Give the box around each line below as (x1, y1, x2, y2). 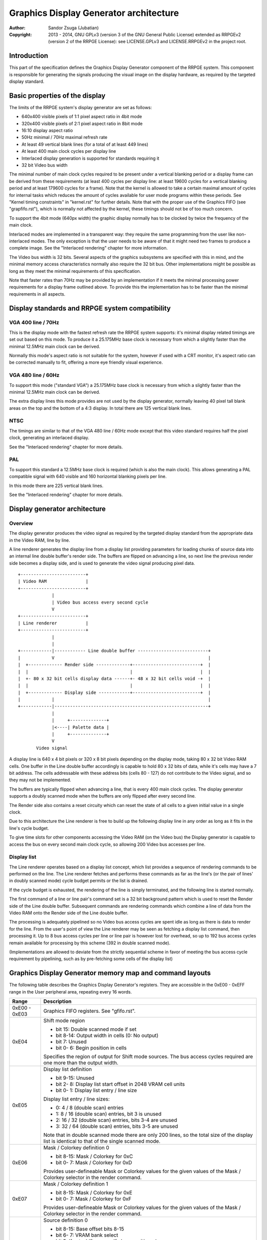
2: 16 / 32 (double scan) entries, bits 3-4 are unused (55, 1116, 178, 1123)
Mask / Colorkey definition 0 (43, 1144, 110, 1151)
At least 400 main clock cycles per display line (21, 148, 116, 154)
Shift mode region (43, 1017, 85, 1024)
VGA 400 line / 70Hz (9, 319, 59, 326)
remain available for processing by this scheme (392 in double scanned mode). (9, 940, 171, 946)
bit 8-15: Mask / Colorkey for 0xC (55, 1153, 133, 1160)
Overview (9, 520, 33, 527)
